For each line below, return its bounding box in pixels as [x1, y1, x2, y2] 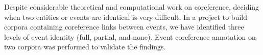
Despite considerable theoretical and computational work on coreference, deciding [4, 2, 259, 12]
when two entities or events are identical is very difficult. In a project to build [4, 11, 247, 22]
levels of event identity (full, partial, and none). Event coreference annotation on [4, 31, 256, 42]
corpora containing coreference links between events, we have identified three [4, 21, 244, 32]
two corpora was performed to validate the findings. [4, 41, 166, 52]
